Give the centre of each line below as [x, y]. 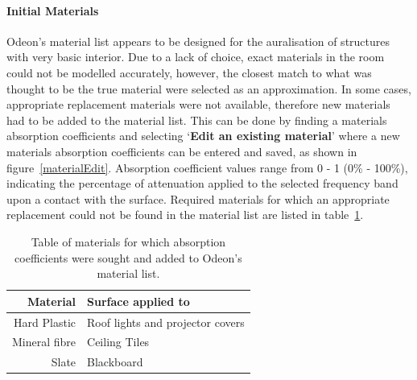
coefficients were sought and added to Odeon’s [128, 257]
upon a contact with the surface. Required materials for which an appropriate [198, 198]
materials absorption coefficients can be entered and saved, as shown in [182, 151]
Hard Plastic [45, 322]
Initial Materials [53, 10]
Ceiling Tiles [118, 342]
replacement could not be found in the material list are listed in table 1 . [185, 215]
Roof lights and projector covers [166, 322]
